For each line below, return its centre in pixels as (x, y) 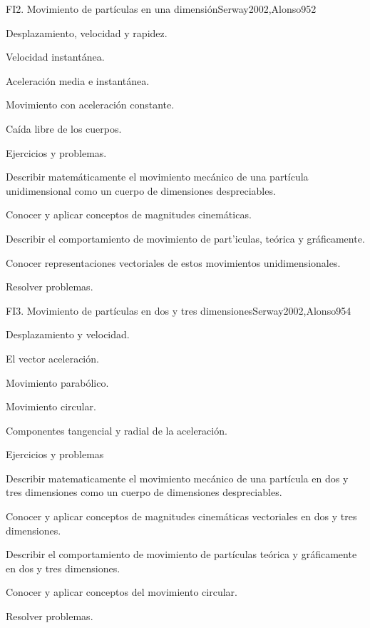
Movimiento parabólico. (57, 382)
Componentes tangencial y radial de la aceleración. (117, 430)
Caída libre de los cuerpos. (64, 128)
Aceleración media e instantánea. (78, 80)
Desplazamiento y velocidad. (68, 334)
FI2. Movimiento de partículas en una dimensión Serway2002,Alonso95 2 (161, 9)
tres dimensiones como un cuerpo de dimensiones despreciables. (144, 492)
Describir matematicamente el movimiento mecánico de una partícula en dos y (177, 478)
